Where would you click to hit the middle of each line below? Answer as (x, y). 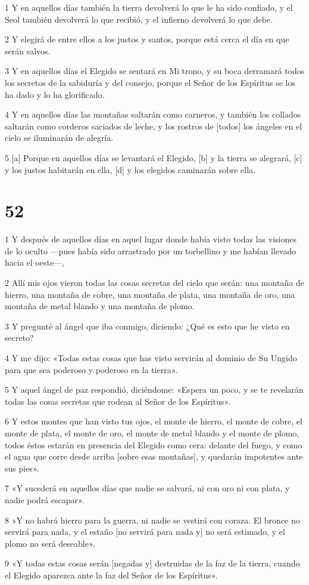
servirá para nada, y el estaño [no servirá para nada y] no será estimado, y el (145, 532)
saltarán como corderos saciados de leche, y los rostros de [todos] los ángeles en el (154, 126)
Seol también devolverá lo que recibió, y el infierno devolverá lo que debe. (139, 19)
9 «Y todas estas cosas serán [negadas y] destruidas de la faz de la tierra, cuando (152, 563)
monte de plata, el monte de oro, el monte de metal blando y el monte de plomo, (152, 432)
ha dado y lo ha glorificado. (55, 94)
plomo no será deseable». (50, 543)
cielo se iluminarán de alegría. (59, 138)
